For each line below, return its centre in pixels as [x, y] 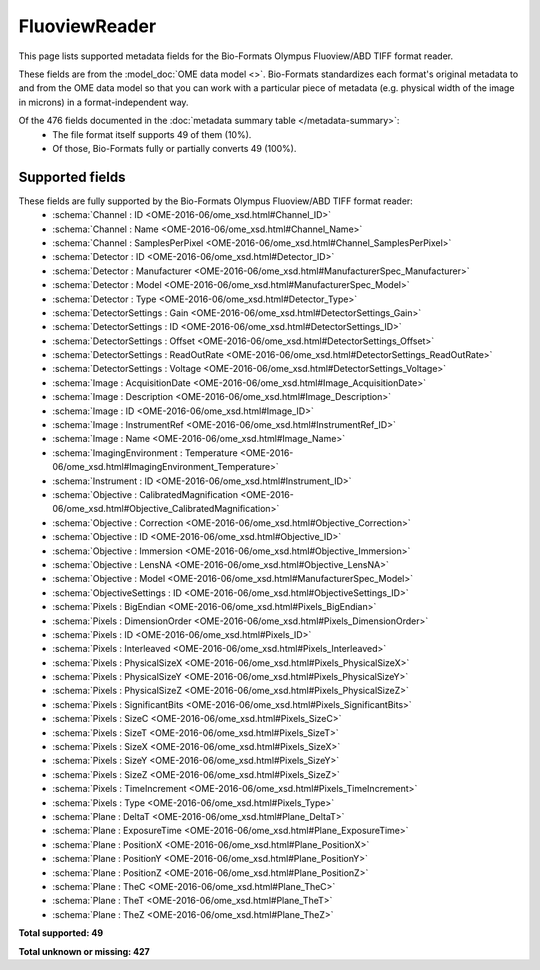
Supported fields [72, 176]
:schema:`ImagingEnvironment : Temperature [145, 452]
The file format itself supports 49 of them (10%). [152, 134]
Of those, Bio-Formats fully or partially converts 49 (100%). [174, 148]
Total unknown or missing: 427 [84, 951]
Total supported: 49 [61, 933]
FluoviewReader [87, 26]
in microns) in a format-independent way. [103, 102]
